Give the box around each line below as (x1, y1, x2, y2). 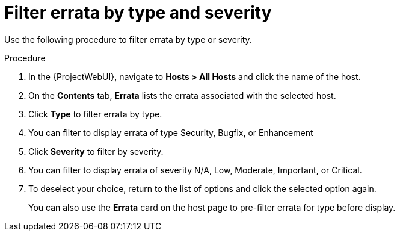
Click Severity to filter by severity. (28, 146, 164, 157)
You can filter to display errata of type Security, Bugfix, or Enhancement (28, 127, 313, 138)
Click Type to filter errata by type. (28, 108, 162, 119)
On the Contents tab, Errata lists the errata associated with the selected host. (28, 90, 336, 101)
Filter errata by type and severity (4, 2, 272, 23)
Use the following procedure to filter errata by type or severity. (4, 34, 252, 45)
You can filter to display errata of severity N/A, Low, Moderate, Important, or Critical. (28, 164, 362, 175)
